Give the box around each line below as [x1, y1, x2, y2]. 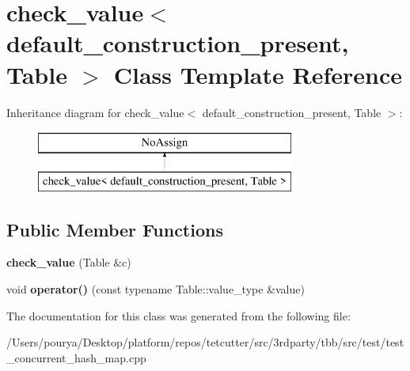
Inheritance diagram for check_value [6, 104, 184, 120]
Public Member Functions [6, 217, 223, 241]
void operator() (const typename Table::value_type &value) [6, 281, 305, 297]
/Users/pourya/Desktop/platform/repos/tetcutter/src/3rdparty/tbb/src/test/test [6, 334, 404, 350]
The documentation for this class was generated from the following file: [6, 307, 351, 324]
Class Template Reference [113, 58, 402, 90]
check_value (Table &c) [6, 254, 131, 271]
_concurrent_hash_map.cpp [6, 349, 146, 365]
